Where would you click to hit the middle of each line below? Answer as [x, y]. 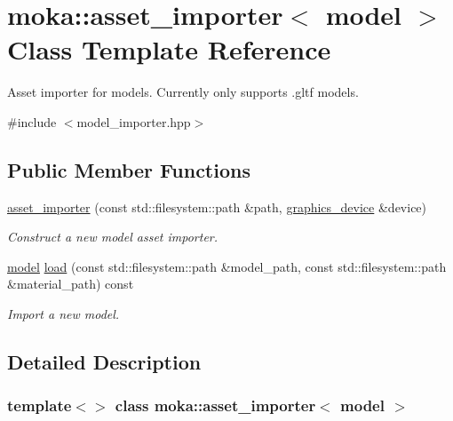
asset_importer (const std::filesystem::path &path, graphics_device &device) [217, 207]
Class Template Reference [169, 49]
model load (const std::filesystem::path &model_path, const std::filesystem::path [227, 266]
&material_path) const [71, 284]
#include [32, 121]
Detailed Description [104, 362]
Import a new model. [64, 314]
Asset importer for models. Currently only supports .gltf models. [183, 92]
